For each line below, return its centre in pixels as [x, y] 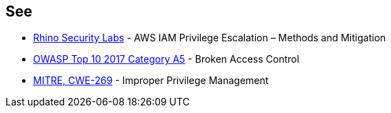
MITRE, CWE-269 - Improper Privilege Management [151, 81]
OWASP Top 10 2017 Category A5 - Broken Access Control [166, 59]
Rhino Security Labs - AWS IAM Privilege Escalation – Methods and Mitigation [210, 38]
